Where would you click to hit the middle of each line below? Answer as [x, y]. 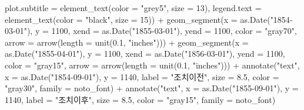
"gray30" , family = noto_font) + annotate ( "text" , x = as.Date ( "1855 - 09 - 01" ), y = [152, 88]
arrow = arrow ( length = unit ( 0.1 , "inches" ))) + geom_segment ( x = [127, 42]
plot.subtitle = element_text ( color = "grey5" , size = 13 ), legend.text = [133, 8]
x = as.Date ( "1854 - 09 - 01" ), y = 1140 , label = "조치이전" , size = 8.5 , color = [142, 76]
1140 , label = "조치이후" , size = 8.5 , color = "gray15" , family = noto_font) [140, 99]
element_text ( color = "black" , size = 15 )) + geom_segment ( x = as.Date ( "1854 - [149, 19]
